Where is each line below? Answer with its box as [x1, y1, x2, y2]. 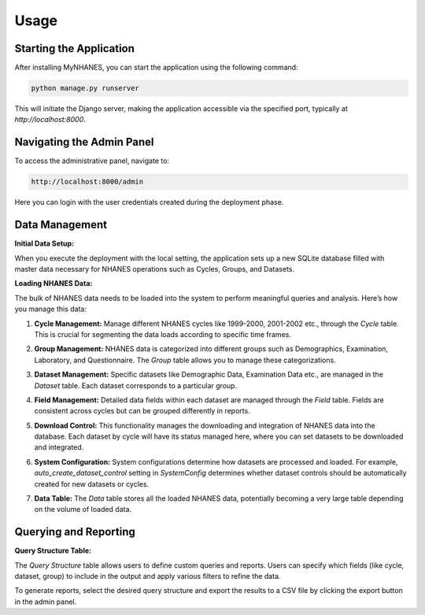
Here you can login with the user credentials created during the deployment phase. [14, 198, 284, 207]
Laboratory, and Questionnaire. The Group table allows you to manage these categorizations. [34, 355, 336, 365]
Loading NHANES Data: [14, 279, 93, 288]
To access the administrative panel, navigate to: [14, 156, 169, 165]
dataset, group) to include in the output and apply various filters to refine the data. [14, 572, 281, 581]
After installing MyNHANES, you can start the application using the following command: [14, 63, 298, 72]
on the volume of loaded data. [34, 505, 132, 514]
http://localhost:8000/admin [31, 177, 144, 187]
